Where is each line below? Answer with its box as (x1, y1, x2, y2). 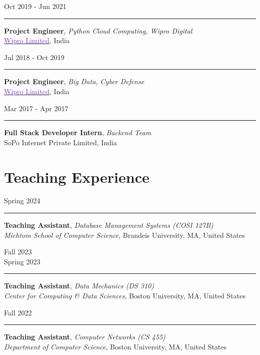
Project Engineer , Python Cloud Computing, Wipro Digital (4, 25, 192, 36)
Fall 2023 (4, 246, 32, 257)
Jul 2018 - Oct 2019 (4, 52, 64, 62)
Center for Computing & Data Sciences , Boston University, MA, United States (4, 290, 245, 301)
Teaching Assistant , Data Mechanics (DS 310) (4, 280, 154, 291)
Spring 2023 (4, 256, 40, 266)
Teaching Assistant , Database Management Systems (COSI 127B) (4, 220, 213, 230)
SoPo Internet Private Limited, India (4, 137, 117, 147)
